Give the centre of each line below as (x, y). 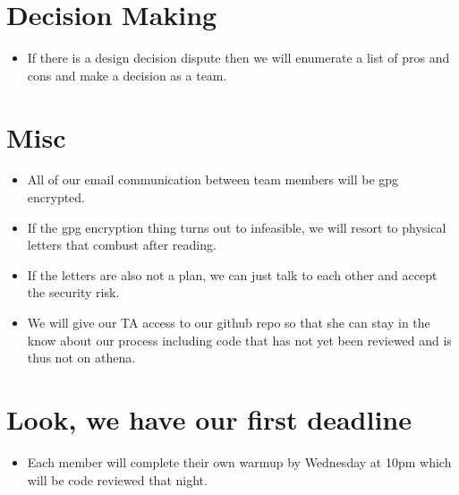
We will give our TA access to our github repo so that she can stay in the (229, 322)
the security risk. (73, 292)
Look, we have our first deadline (209, 418)
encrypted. (56, 197)
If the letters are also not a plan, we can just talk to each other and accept (232, 274)
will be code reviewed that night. (117, 479)
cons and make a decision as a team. (127, 75)
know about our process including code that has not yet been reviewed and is (239, 340)
